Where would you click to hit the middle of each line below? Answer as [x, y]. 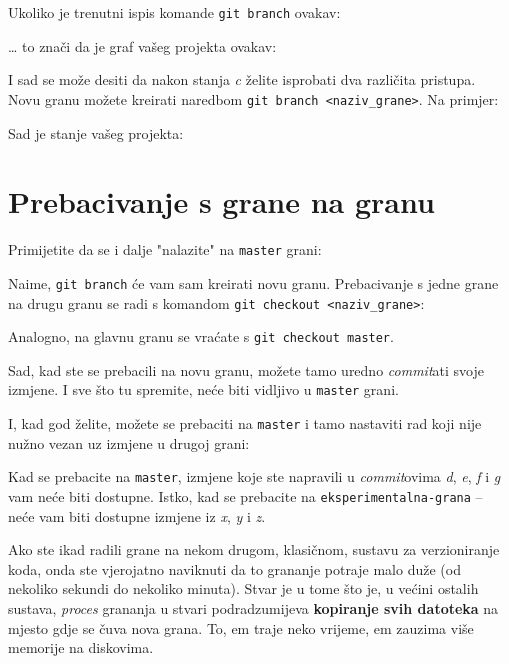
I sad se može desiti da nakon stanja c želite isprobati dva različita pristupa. [242, 79]
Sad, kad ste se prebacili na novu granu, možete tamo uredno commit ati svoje [246, 369]
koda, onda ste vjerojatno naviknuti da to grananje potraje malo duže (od [234, 568]
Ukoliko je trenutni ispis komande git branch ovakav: [174, 12]
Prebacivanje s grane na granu [221, 201]
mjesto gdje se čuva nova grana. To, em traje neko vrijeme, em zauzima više [241, 627]
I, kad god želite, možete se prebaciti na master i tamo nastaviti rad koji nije [245, 423]
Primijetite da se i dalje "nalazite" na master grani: [165, 249]
